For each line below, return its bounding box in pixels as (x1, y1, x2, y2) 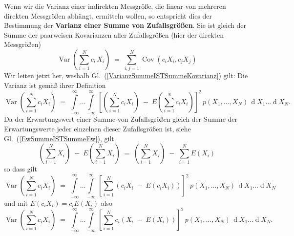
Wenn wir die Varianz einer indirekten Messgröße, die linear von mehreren (4, 1, 226, 11)
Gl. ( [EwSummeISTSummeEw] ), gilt (4, 133, 114, 143)
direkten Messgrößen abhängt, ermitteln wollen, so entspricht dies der (4, 10, 212, 21)
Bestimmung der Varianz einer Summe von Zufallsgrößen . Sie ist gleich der (4, 20, 246, 30)
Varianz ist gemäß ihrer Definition (4, 80, 106, 90)
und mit (4, 197, 28, 208)
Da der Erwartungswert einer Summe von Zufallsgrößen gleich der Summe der (4, 114, 238, 124)
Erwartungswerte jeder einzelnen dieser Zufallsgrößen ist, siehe (4, 123, 191, 133)
